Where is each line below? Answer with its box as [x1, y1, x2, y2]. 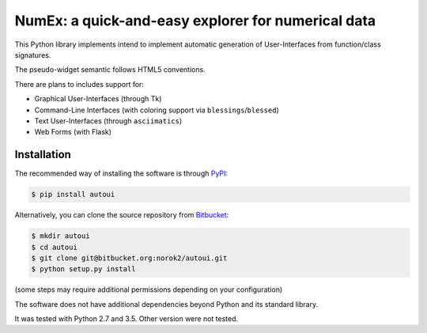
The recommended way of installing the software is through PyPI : [14, 168, 229, 178]
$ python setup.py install [31, 265, 136, 274]
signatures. [14, 50, 51, 59]
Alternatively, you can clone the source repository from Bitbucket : [14, 210, 229, 220]
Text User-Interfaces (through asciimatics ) [34, 115, 183, 126]
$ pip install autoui [31, 190, 115, 199]
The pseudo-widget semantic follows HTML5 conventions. [14, 65, 206, 74]
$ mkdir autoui [31, 232, 90, 240]
